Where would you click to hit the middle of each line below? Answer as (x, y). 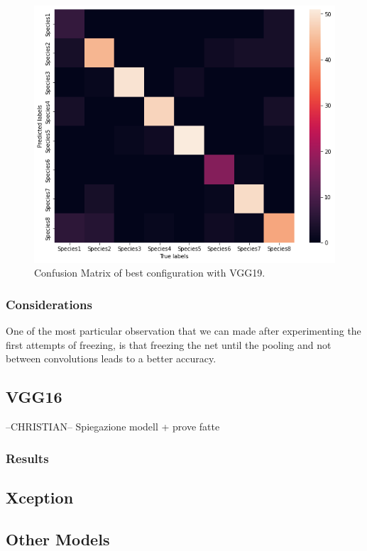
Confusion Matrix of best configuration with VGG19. (150, 273)
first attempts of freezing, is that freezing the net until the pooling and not (169, 344)
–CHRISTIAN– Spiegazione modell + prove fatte (113, 427)
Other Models (58, 539)
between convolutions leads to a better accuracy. (111, 358)
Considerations (49, 304)
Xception (40, 497)
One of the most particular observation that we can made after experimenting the (183, 331)
